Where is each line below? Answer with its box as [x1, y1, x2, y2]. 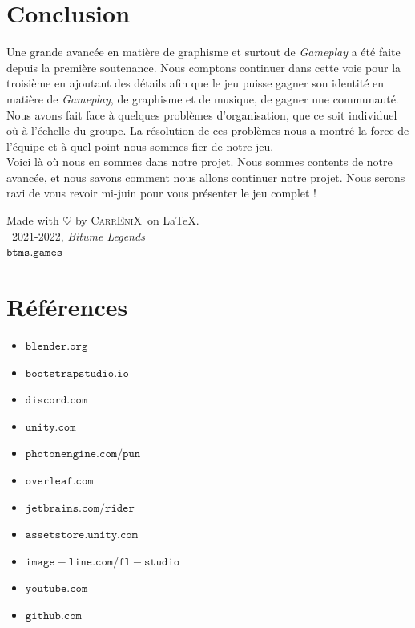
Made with [6, 212, 59, 229]
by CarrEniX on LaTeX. [75, 212, 199, 229]
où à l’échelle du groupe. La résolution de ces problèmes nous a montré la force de [6, 122, 409, 139]
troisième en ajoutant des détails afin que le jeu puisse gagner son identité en [6, 75, 385, 91]
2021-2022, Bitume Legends [11, 227, 145, 244]
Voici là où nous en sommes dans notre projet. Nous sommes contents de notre [6, 153, 393, 170]
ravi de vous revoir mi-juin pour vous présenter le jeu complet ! [6, 184, 317, 201]
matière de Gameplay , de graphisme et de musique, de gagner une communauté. [6, 90, 399, 107]
